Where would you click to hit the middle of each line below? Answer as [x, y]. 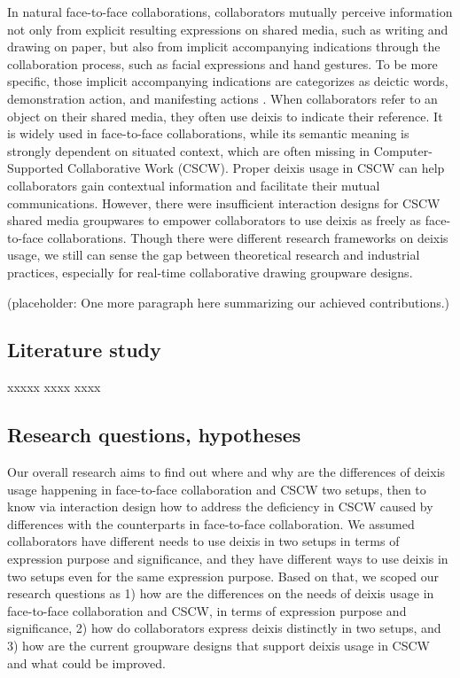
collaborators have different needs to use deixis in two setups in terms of [203, 541]
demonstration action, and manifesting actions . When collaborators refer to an [222, 98]
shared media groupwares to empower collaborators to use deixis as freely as [214, 220]
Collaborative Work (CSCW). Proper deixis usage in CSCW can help [256, 168]
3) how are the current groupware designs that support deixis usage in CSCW [219, 646]
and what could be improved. [86, 662]
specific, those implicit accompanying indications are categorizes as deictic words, [228, 81]
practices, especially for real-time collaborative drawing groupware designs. [210, 272]
